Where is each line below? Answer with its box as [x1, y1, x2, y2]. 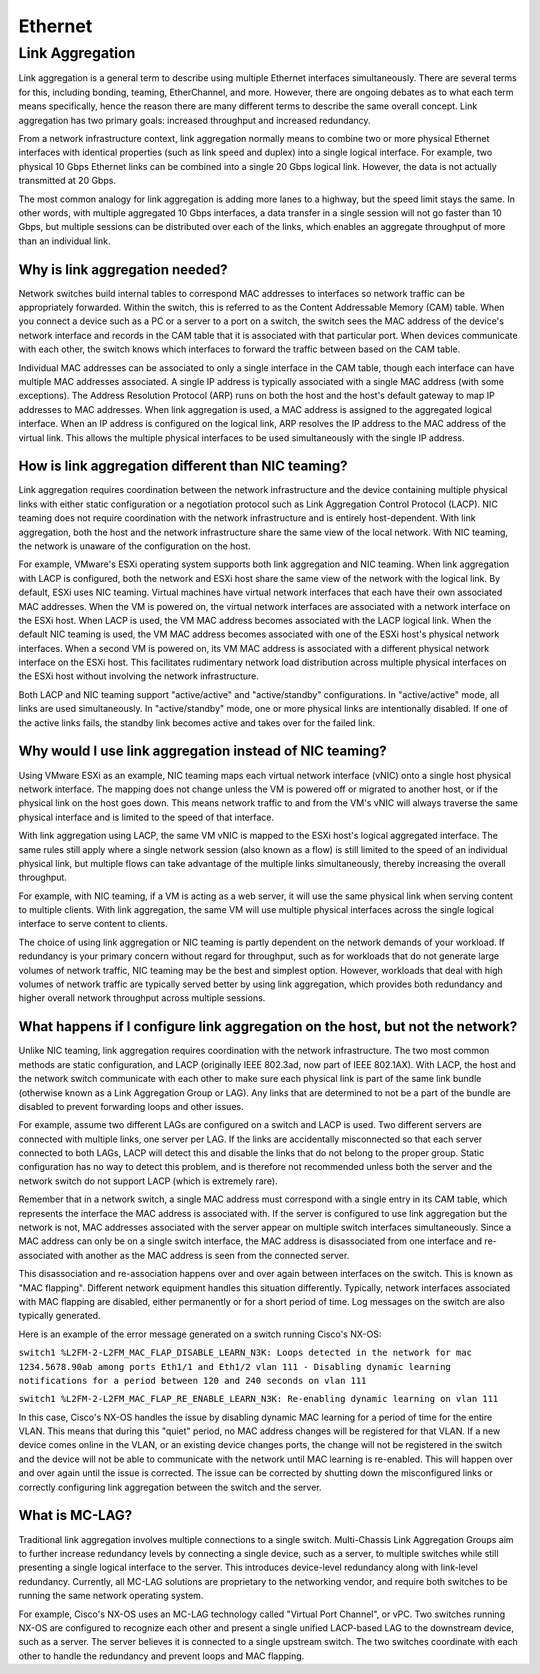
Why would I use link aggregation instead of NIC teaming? [18, 743, 387, 760]
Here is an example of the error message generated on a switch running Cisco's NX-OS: [18, 1328, 382, 1340]
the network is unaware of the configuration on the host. [18, 540, 251, 552]
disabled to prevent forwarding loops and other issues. [18, 1100, 244, 1112]
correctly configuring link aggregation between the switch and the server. [18, 1481, 322, 1493]
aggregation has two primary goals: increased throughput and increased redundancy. [18, 114, 371, 126]
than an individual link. [18, 235, 111, 247]
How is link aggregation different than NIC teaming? [18, 458, 349, 475]
